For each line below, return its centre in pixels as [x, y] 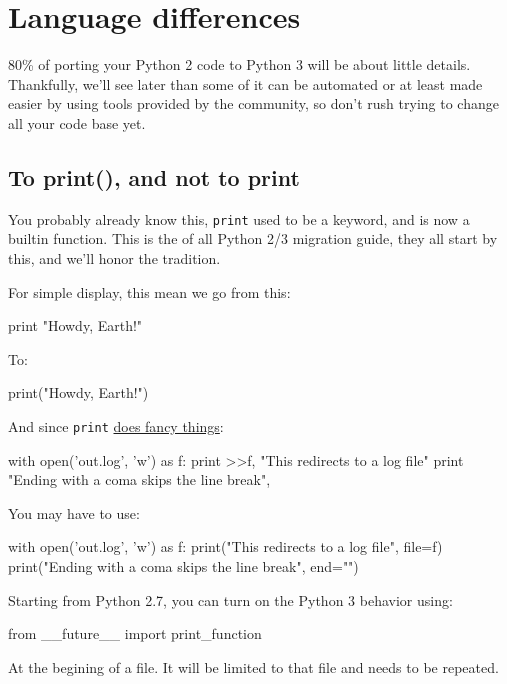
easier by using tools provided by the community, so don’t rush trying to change [253, 103]
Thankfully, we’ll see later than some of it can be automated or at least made [245, 83]
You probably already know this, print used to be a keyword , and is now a [239, 218]
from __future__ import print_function [135, 633]
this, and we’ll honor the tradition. [114, 257]
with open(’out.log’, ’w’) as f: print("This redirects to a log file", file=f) [225, 546]
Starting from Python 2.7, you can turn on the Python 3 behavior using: [230, 599]
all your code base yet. [77, 122]
